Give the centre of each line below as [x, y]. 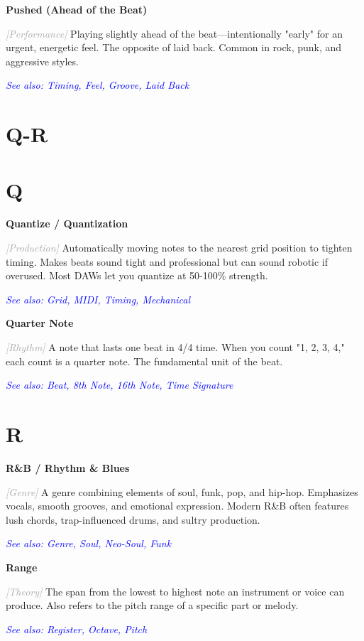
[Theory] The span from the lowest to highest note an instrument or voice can [175, 591]
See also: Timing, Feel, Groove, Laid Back [98, 85]
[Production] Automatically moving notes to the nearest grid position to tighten [179, 248]
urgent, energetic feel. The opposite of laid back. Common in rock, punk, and [174, 47]
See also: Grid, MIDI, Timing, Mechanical [98, 299]
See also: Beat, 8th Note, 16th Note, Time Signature [120, 385]
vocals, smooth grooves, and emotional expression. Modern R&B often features [177, 506]
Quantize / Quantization [67, 223]
